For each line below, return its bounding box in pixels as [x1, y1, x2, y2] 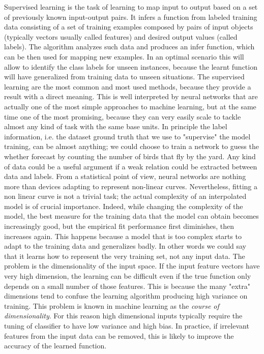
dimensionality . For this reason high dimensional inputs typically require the [4, 310, 243, 321]
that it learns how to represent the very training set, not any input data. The [4, 250, 245, 261]
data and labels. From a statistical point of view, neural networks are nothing [4, 171, 246, 182]
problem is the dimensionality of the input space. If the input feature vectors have [4, 260, 260, 271]
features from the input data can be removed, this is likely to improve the [4, 330, 234, 341]
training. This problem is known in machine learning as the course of [4, 300, 219, 311]
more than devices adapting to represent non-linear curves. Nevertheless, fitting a [4, 181, 257, 191]
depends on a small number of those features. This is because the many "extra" [4, 280, 250, 291]
